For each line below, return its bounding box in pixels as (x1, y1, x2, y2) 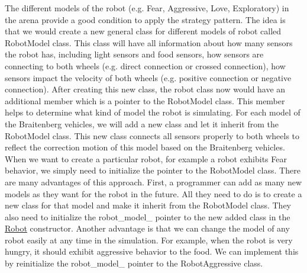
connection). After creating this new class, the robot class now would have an (5, 83, 286, 95)
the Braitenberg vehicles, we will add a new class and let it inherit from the (5, 117, 279, 130)
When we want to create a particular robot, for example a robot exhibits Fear (5, 152, 287, 165)
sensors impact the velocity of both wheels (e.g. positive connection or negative (5, 71, 292, 83)
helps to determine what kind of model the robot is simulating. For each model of (5, 106, 300, 118)
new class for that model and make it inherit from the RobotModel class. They (5, 199, 291, 211)
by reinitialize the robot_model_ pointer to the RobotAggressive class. (5, 257, 263, 269)
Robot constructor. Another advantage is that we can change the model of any (5, 222, 290, 235)
